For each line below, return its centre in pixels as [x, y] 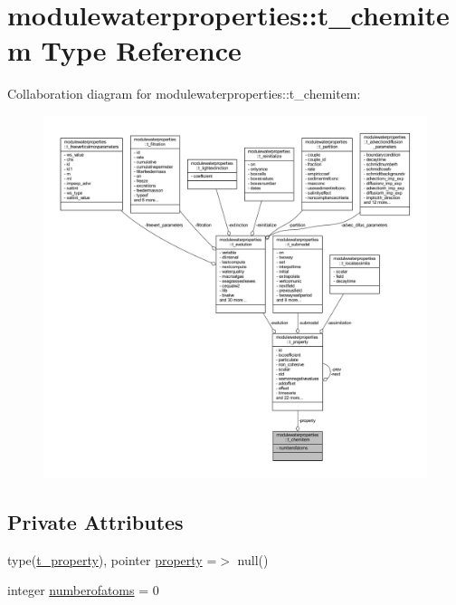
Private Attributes [95, 521]
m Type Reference [124, 50]
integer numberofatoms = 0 [83, 590]
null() [253, 559]
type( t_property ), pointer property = [112, 559]
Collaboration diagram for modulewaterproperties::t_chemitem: [184, 94]
